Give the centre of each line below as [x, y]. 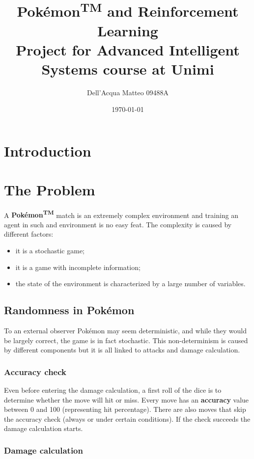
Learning [128, 30]
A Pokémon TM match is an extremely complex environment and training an [121, 214]
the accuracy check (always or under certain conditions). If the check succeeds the [127, 418]
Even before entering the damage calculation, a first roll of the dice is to [113, 390]
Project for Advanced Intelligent [128, 49]
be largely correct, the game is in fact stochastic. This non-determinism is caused [126, 340]
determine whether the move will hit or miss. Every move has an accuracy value [127, 399]
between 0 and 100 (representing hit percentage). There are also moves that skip [125, 409]
